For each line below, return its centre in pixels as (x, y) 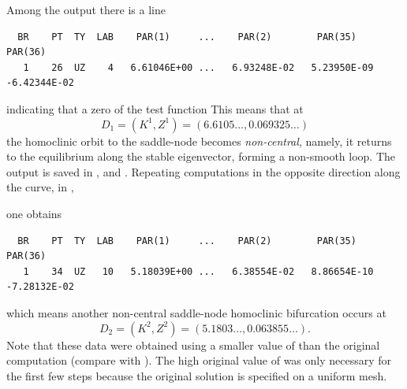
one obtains (34, 213)
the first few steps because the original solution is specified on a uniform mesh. (197, 375)
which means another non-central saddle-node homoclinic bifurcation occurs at (196, 312)
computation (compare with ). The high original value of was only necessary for (199, 360)
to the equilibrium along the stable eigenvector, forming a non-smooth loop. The (201, 156)
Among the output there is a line (86, 9)
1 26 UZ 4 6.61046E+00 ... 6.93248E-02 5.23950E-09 (198, 67)
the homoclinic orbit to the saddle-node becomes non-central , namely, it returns (199, 141)
